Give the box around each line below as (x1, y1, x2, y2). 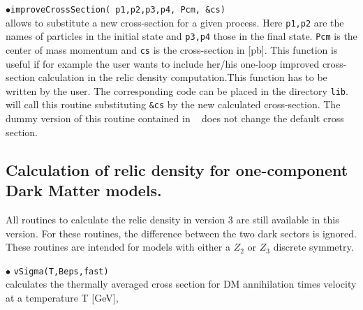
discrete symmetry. (273, 239, 354, 254)
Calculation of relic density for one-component (6, 158, 348, 180)
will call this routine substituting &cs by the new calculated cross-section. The (6, 97, 341, 112)
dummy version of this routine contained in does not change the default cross (6, 111, 344, 126)
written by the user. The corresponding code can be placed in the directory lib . (6, 83, 348, 98)
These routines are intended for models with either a (6, 239, 230, 254)
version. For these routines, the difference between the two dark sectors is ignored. (6, 226, 357, 240)
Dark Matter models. (6, 179, 162, 201)
